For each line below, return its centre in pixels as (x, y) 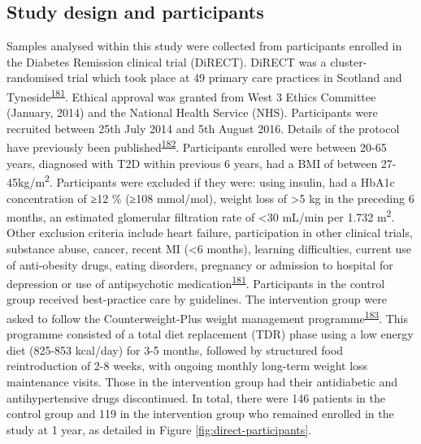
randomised (35, 78)
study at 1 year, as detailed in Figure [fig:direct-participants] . (159, 429)
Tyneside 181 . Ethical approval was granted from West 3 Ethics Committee (191, 95)
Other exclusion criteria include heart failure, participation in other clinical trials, (210, 233)
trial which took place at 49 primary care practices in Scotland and (234, 78)
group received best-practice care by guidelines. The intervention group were (197, 299)
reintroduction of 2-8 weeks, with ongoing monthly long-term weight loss (187, 366)
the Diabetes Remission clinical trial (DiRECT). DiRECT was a (167, 61)
